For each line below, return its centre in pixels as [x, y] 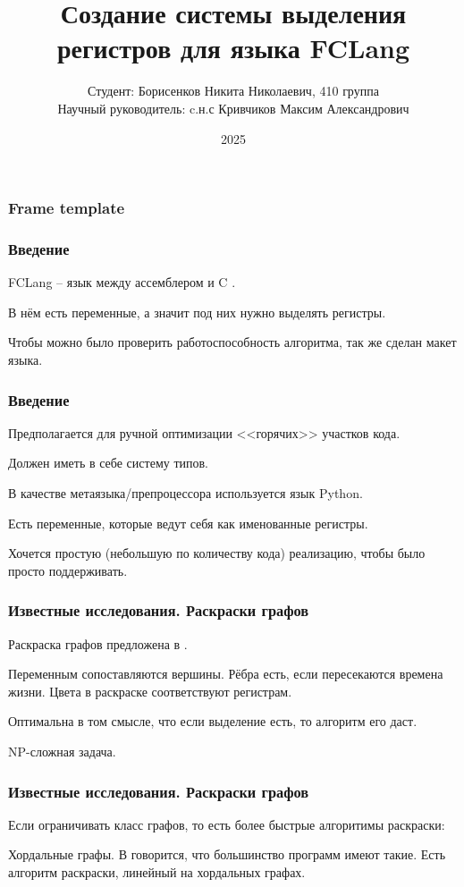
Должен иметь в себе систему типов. [109, 463]
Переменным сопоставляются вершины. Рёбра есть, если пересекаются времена [226, 674]
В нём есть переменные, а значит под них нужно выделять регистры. [197, 312]
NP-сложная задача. [62, 751]
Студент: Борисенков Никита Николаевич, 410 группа [233, 91]
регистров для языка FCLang [233, 48]
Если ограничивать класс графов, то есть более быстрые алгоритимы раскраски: [227, 824]
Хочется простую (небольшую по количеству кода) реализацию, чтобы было [217, 553]
